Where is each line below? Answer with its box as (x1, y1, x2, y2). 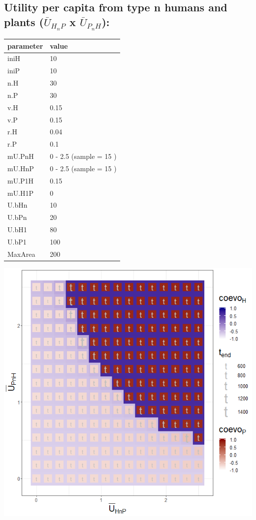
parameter (7, 40, 43, 51)
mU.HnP (7, 163, 34, 173)
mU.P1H (7, 175, 34, 185)
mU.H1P (7, 187, 34, 198)
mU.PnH (7, 151, 34, 161)
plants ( (4, 14, 44, 29)
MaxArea (7, 248, 35, 259)
